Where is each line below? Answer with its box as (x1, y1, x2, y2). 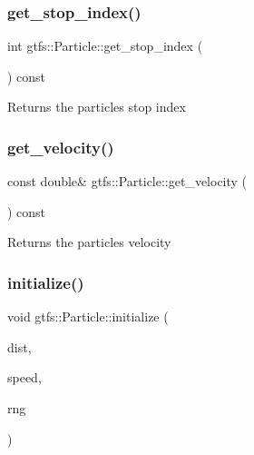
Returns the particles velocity (7, 232, 171, 252)
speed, (7, 368, 42, 387)
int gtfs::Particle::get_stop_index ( (7, 36, 203, 55)
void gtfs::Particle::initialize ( (7, 307, 169, 326)
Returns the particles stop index (7, 97, 186, 116)
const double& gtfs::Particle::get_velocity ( (7, 172, 248, 191)
